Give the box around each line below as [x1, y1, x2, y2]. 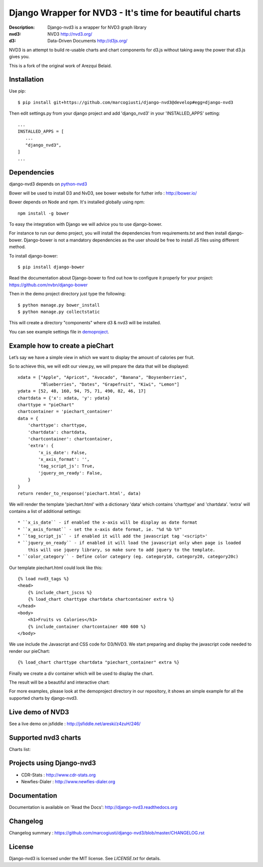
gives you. [9, 54, 30, 59]
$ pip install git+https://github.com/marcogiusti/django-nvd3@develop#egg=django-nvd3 [18, 99, 234, 105]
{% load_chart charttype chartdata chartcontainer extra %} [27, 596, 175, 602]
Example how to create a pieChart [9, 341, 114, 350]
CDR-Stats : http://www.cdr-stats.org [21, 772, 96, 778]
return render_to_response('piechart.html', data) [18, 491, 141, 496]
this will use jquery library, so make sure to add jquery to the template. [27, 547, 216, 552]
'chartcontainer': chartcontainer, [27, 436, 113, 441]
